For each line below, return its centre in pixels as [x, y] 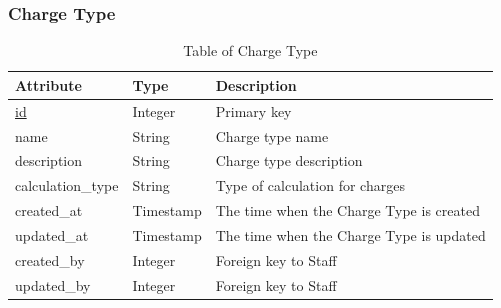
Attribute [48, 84]
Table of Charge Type [250, 50]
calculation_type [67, 185]
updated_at [52, 234]
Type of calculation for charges [310, 185]
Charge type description [289, 160]
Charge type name [272, 135]
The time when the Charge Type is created [347, 210]
